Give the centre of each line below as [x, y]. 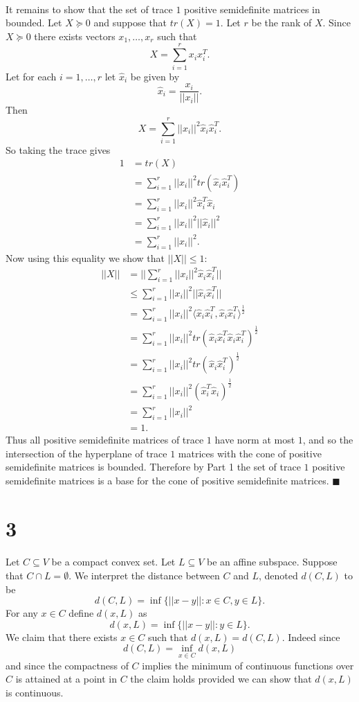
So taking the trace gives [58, 149]
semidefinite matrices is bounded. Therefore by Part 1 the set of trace [153, 467]
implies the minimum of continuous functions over [248, 665]
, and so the [328, 440]
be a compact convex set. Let [113, 562]
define [81, 613]
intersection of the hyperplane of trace [86, 453]
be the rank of [282, 23]
